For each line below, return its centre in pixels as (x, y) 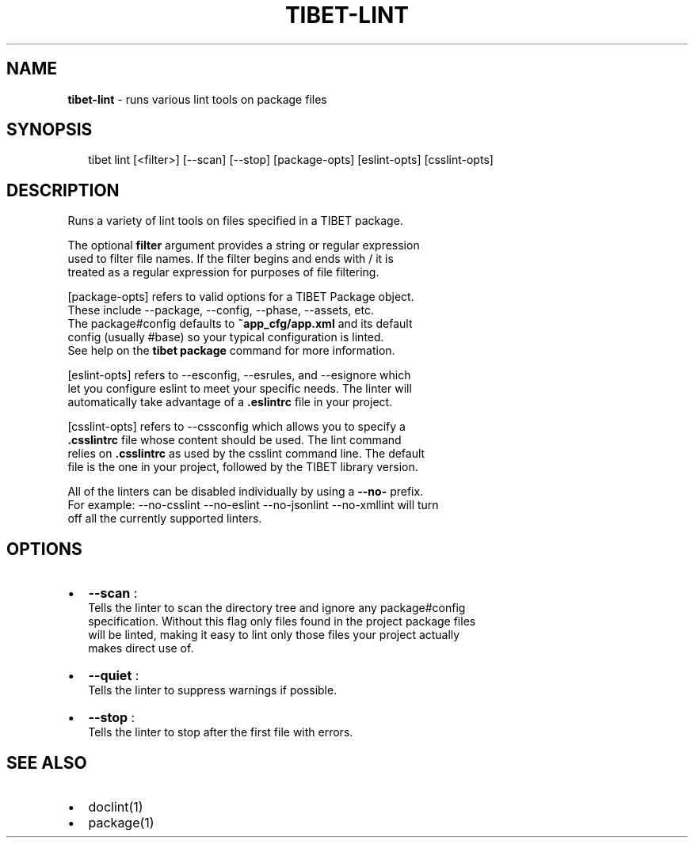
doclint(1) (116, 806)
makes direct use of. (141, 648)
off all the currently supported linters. (165, 519)
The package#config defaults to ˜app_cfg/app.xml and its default (240, 324)
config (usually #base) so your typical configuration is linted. (226, 337)
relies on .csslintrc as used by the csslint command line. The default (246, 454)
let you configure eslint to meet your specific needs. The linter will (240, 389)
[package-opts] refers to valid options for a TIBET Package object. (241, 297)
